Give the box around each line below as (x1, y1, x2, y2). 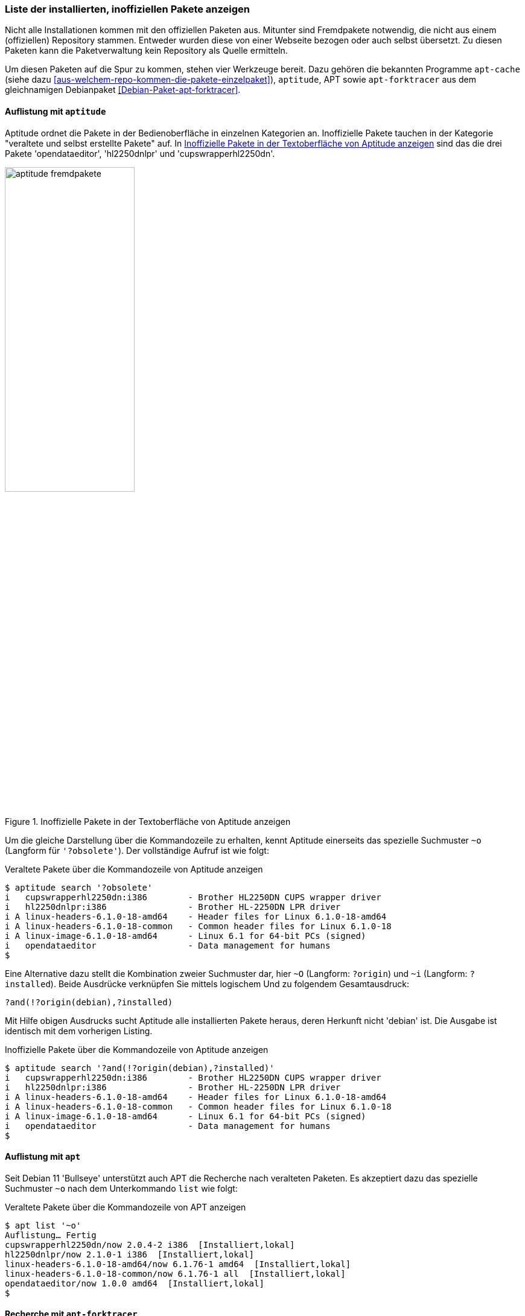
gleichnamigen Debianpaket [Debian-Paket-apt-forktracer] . (5, 84, 241, 95)
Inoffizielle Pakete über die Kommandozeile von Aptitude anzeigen (5, 1044, 269, 1055)
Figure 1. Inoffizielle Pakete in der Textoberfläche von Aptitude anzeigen (5, 816, 291, 827)
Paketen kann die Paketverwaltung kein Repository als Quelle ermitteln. (5, 45, 288, 56)
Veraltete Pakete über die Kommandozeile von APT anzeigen (5, 1201, 246, 1212)
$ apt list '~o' (5, 1220, 81, 1230)
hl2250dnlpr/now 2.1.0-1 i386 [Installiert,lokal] (5, 1249, 255, 1259)
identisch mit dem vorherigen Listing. (5, 1025, 153, 1036)
